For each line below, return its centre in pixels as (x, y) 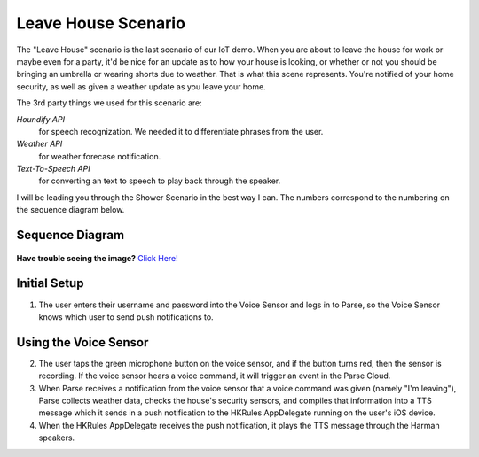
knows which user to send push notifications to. (126, 317)
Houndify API (41, 119)
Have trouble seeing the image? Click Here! (98, 258)
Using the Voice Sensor (82, 342)
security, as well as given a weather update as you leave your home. (141, 86)
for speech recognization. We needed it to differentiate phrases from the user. (181, 131)
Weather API (39, 144)
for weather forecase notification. (100, 156)
